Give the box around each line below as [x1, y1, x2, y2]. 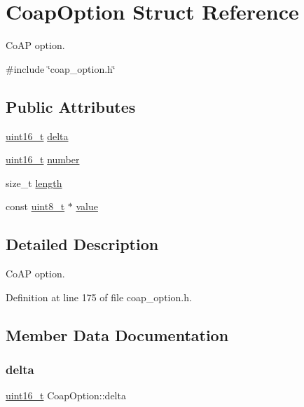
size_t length [6, 175, 62, 190]
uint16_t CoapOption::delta [6, 388, 126, 403]
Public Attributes [6, 95, 136, 117]
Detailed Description [6, 233, 159, 255]
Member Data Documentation [6, 324, 229, 345]
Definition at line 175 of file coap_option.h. [6, 289, 192, 304]
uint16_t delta [6, 128, 69, 143]
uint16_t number [6, 152, 80, 167]
